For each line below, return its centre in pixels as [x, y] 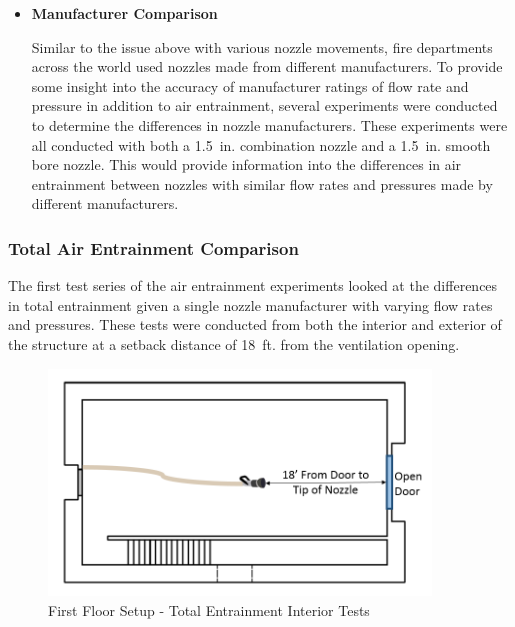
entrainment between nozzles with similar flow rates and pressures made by [262, 183]
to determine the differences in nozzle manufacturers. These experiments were [269, 124]
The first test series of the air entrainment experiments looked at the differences [253, 285]
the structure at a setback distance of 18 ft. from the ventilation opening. [234, 343]
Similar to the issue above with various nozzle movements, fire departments [262, 46]
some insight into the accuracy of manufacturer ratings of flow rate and [250, 85]
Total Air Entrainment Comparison [153, 247]
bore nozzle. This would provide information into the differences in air [246, 164]
